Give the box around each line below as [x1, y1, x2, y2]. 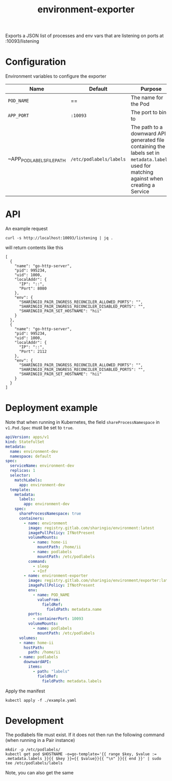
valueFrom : [37, 597, 60, 602]
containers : [18, 516, 45, 521]
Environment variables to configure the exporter [5, 73, 106, 79]
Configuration [5, 56, 67, 68]
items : [28, 664, 42, 669]
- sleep [32, 563, 50, 569]
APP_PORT [8, 113, 29, 119]
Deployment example [5, 402, 98, 414]
